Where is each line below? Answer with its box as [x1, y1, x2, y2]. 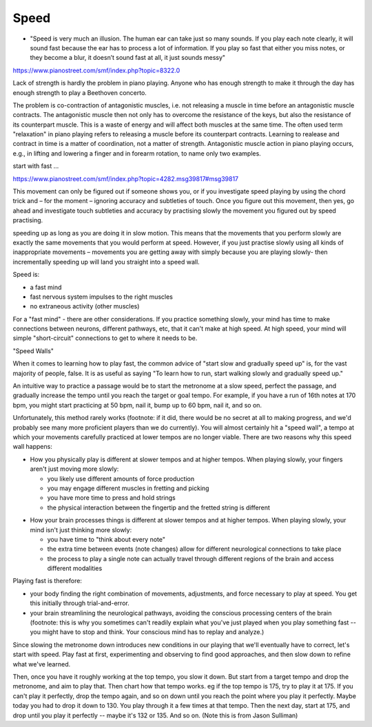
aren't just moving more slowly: [30, 465, 119, 473]
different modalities [47, 565, 103, 573]
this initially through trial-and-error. [30, 599, 130, 607]
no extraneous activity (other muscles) [30, 302, 140, 310]
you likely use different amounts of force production [47, 474, 195, 483]
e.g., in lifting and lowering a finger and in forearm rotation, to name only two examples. [12, 149, 261, 158]
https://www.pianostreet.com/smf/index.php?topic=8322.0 [12, 66, 180, 74]
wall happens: [12, 443, 53, 451]
